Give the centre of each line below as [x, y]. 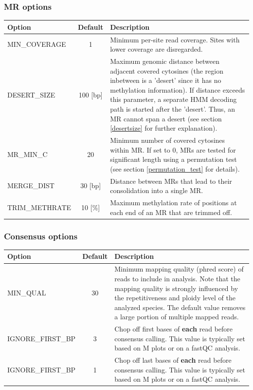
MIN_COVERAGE [37, 44]
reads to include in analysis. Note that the [177, 278]
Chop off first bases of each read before [174, 329]
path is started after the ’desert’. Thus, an [172, 108]
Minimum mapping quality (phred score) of [179, 269]
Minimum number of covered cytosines [168, 140]
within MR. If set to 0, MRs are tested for [173, 149]
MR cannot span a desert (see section [166, 118]
